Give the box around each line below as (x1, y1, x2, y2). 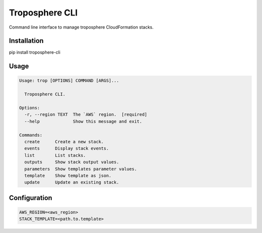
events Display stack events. (24, 146, 109, 151)
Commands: (19, 132, 43, 138)
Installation (9, 37, 44, 45)
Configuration (9, 194, 52, 202)
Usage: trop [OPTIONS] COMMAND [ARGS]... (19, 78, 119, 83)
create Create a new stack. (24, 139, 104, 144)
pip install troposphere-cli (9, 49, 61, 55)
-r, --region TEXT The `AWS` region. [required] (24, 112, 147, 117)
